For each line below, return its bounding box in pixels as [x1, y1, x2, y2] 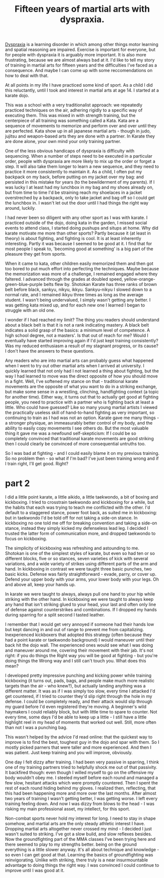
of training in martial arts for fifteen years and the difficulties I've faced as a [5, 62, 157, 68]
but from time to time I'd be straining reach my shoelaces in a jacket [5, 190, 142, 195]
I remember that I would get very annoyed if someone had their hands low [5, 621, 154, 627]
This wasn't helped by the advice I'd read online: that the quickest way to [5, 734, 153, 740]
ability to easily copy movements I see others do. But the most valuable [5, 425, 149, 431]
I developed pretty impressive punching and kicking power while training [5, 672, 152, 679]
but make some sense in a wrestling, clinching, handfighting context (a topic [5, 389, 159, 395]
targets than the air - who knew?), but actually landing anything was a [5, 683, 146, 689]
